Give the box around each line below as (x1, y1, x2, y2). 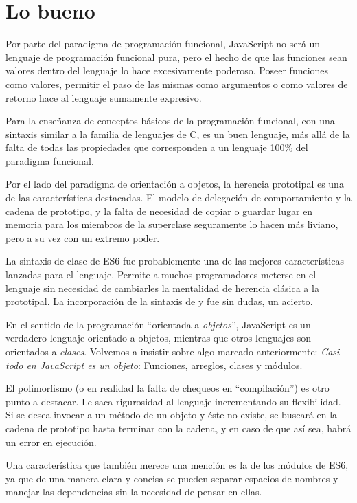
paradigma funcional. (5, 153, 94, 168)
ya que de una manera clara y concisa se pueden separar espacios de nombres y (5, 471, 338, 485)
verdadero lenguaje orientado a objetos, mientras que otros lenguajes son (5, 331, 312, 345)
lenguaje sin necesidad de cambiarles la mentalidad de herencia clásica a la (5, 280, 319, 295)
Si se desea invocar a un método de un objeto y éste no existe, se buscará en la (5, 407, 338, 422)
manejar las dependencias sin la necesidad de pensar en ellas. (5, 484, 262, 499)
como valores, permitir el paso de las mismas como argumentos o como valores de (5, 76, 348, 91)
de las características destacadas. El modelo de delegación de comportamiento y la (5, 190, 352, 205)
